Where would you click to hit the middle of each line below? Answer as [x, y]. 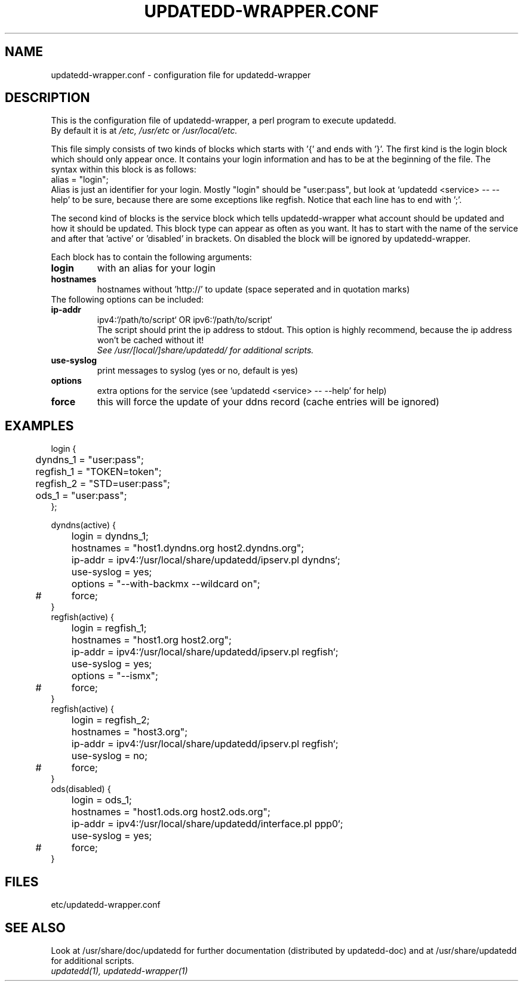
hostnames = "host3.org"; [130, 732]
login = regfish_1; [109, 628]
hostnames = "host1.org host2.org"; [151, 640]
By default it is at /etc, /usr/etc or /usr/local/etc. [144, 131]
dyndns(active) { [83, 525]
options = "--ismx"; [115, 676]
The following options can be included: [127, 300]
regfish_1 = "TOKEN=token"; [99, 472]
